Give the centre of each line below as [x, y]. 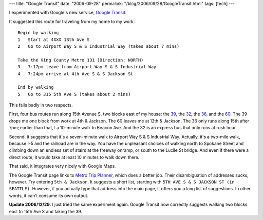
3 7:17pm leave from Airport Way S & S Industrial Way [87, 67]
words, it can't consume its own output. [49, 196]
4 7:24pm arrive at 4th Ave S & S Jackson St [75, 74]
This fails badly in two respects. [41, 105]
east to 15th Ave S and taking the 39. [46, 211]
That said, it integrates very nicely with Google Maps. [63, 166]
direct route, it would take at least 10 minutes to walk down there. [74, 157]
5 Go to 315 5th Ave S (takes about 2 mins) [74, 94]
